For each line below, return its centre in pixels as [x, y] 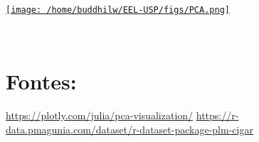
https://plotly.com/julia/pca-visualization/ [100, 115]
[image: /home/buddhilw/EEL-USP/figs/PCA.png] [118, 10]
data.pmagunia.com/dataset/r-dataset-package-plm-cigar [129, 129]
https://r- [217, 115]
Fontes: [41, 81]
